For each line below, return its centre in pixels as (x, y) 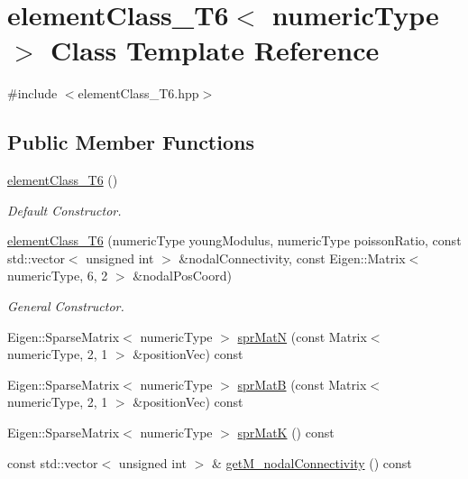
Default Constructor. (64, 210)
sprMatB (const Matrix (302, 384)
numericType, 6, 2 (58, 276)
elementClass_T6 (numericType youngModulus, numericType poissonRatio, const (234, 240)
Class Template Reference (215, 50)
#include (32, 93)
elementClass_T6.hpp (138, 93)
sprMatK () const (286, 433)
